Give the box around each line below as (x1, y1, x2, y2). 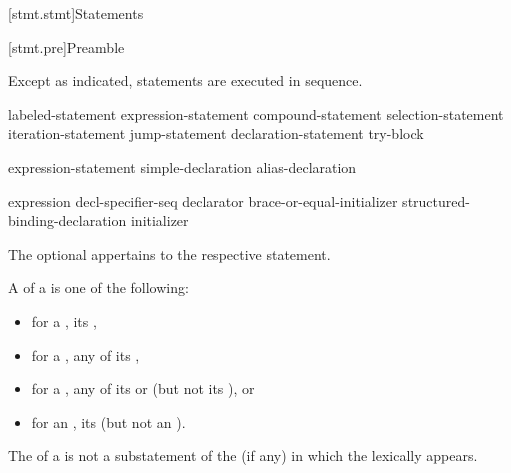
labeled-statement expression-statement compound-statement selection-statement (8, 103, 504, 124)
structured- (402, 190, 470, 211)
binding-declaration (8, 210, 127, 231)
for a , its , (31, 310, 97, 331)
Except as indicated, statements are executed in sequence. (8, 70, 363, 91)
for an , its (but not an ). (31, 411, 186, 432)
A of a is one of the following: (8, 277, 189, 298)
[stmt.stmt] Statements (8, 3, 144, 23)
